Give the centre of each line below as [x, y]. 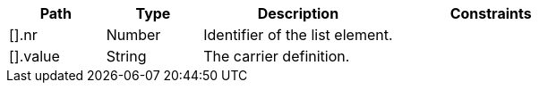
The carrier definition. [277, 56]
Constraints [491, 13]
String [126, 56]
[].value [34, 56]
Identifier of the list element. [298, 35]
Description [298, 13]
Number [133, 35]
